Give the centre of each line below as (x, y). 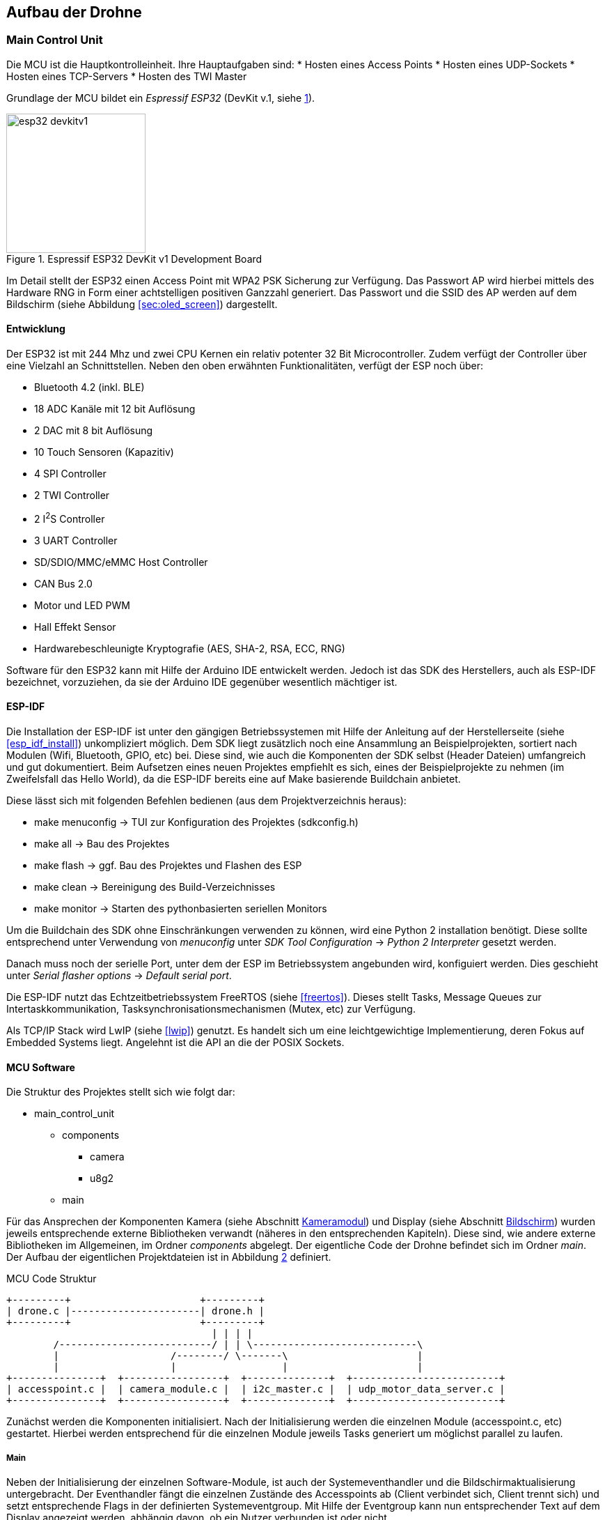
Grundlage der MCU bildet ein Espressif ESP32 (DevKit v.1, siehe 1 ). (161, 98)
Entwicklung (36, 329)
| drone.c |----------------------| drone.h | (135, 1311)
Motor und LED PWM (82, 605)
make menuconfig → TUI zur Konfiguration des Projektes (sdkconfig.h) (196, 822)
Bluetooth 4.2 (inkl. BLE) (89, 387)
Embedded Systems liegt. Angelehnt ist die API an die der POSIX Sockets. (175, 1042)
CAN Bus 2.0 (63, 583)
